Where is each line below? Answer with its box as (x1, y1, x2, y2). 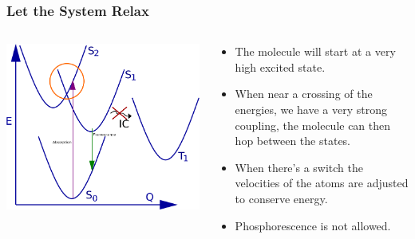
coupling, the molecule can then (235, 116, 391, 133)
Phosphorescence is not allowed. (235, 217, 391, 233)
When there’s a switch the (235, 159, 363, 175)
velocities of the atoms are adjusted (235, 174, 409, 191)
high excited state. (235, 58, 326, 75)
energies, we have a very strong (235, 101, 387, 117)
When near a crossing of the (235, 85, 373, 102)
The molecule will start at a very (235, 43, 396, 60)
